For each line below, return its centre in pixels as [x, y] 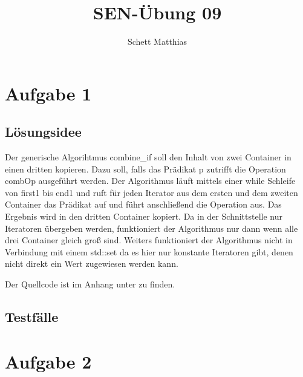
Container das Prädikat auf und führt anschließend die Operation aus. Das [143, 204]
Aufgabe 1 [48, 93]
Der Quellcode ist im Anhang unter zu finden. [90, 284]
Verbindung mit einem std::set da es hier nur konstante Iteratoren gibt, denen [149, 251]
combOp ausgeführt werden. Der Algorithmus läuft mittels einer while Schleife [150, 181]
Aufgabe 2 [48, 361]
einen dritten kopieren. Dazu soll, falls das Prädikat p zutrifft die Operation [145, 169]
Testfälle [32, 317]
